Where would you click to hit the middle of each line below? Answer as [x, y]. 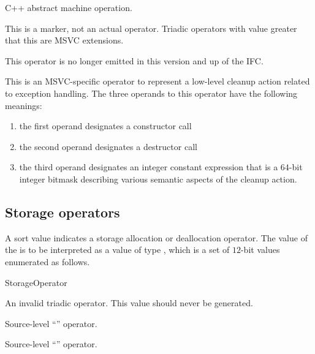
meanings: [24, 105]
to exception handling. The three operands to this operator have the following [151, 93]
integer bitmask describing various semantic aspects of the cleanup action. [158, 179]
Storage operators [63, 212]
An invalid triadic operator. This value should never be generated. [129, 303]
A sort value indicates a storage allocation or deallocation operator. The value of [156, 237]
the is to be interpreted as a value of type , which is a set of [117, 250]
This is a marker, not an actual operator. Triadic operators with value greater [151, 28]
